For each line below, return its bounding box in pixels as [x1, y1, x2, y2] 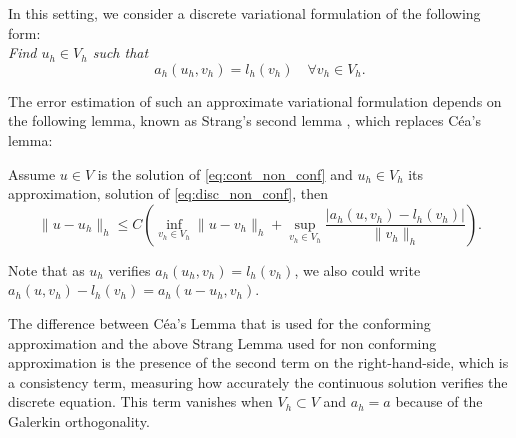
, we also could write [294, 259, 421, 280]
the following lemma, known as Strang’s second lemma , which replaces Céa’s [8, 110, 481, 131]
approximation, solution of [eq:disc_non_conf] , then [8, 183, 328, 204]
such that [92, 42, 149, 63]
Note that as [8, 259, 85, 280]
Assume [8, 163, 56, 184]
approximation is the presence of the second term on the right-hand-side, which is [8, 352, 509, 373]
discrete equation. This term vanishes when [8, 391, 273, 412]
